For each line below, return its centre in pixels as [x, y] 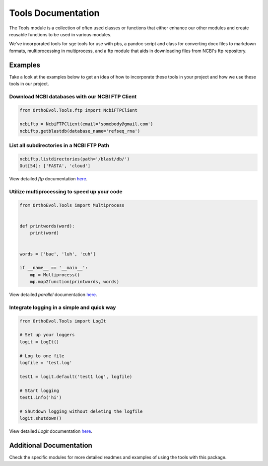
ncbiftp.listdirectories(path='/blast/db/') [75, 159]
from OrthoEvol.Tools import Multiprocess [72, 205]
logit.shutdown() [41, 418]
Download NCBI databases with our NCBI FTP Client [73, 96]
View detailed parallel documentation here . [53, 295]
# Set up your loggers [47, 335]
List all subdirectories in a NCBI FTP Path [59, 146]
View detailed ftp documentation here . [48, 179]
